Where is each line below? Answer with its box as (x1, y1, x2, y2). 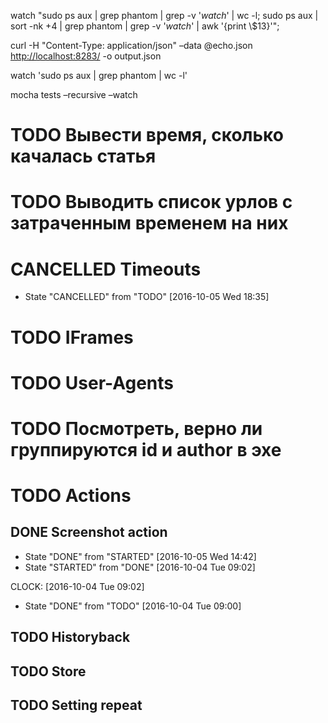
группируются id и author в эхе (10, 438, 282, 461)
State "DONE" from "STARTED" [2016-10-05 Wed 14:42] (24, 550, 257, 562)
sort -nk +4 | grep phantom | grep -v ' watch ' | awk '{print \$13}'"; (10, 20, 280, 32)
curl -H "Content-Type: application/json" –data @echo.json (10, 40, 253, 51)
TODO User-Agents (10, 371, 174, 394)
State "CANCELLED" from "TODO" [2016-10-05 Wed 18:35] (24, 291, 270, 303)
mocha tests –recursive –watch (10, 89, 138, 100)
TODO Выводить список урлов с (10, 191, 293, 214)
